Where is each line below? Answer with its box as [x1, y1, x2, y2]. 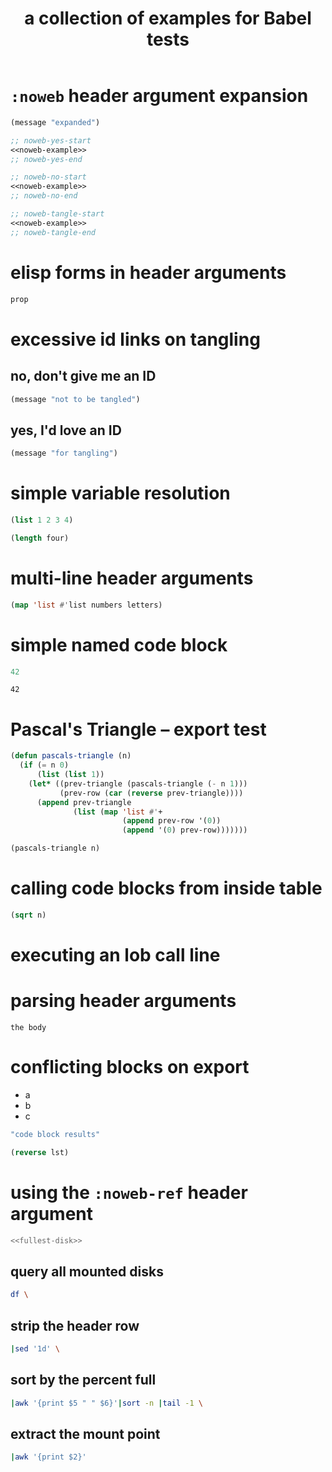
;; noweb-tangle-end [10, 227, 97, 237]
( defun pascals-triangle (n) [10, 751, 132, 761]
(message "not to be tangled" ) [10, 394, 141, 404]
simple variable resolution [10, 482, 231, 505]
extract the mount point [10, 1425, 161, 1442]
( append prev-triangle [36, 797, 132, 807]
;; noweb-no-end [10, 191, 78, 201]
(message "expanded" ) [10, 117, 101, 127]
